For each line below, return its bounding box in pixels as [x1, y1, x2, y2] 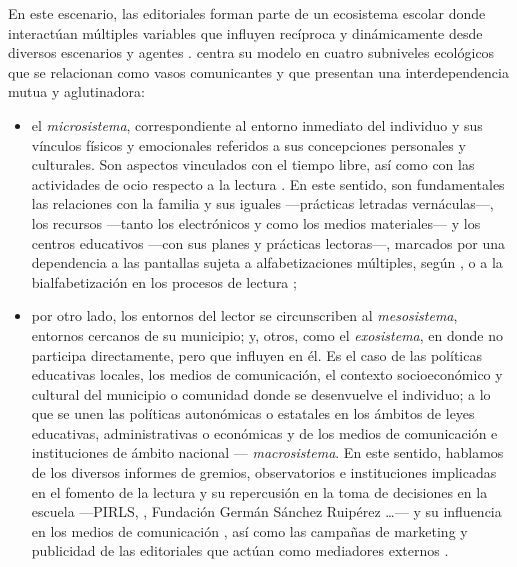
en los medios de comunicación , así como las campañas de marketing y [31, 520, 468, 541]
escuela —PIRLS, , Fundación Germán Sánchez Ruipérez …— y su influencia [31, 501, 502, 522]
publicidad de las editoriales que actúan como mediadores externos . [31, 540, 449, 561]
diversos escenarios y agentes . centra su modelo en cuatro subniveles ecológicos [8, 42, 495, 63]
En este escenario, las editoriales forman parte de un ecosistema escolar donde [8, 3, 486, 23]
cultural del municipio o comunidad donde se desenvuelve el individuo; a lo [31, 383, 491, 404]
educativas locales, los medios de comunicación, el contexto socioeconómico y [31, 364, 503, 385]
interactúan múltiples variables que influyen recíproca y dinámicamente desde [8, 22, 483, 43]
